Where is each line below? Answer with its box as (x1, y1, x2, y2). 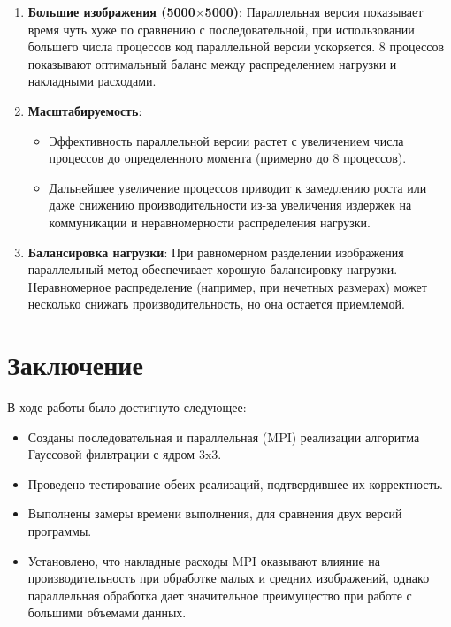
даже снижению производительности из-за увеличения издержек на (49, 195, 412, 214)
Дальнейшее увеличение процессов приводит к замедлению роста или (49, 178, 427, 196)
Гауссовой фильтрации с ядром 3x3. (27, 445, 222, 463)
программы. (27, 522, 92, 539)
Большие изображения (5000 (27, 3, 195, 20)
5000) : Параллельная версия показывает (204, 3, 424, 20)
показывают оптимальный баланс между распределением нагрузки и (27, 54, 397, 73)
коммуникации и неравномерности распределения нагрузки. (49, 212, 371, 231)
